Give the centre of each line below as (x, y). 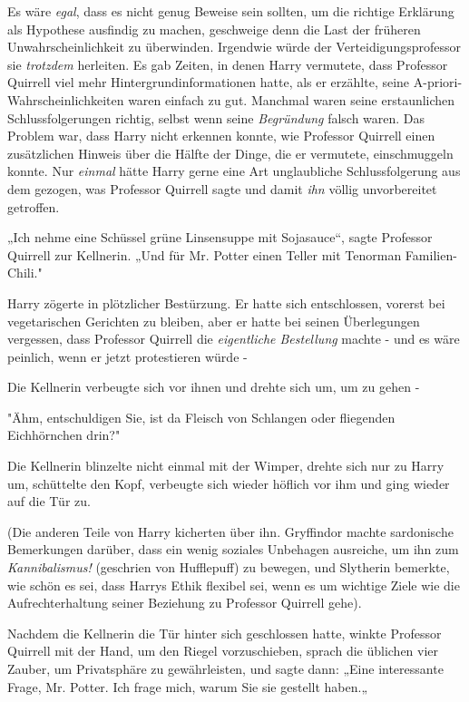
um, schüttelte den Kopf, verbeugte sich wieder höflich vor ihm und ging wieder (229, 483)
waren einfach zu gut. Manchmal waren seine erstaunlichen (292, 99)
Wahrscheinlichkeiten (66, 99)
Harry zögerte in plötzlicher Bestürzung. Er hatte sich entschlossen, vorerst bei (226, 302)
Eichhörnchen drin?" (64, 435)
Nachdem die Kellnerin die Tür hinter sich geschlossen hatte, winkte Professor (225, 633)
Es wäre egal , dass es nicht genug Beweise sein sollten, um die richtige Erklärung (231, 11)
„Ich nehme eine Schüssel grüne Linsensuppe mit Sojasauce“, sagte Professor (220, 237)
